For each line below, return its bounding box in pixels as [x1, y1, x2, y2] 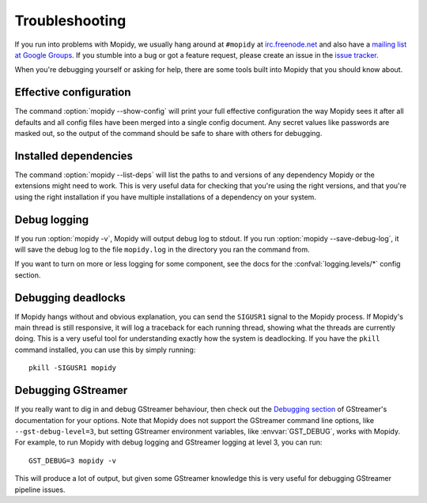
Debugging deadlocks [14, 291, 126, 304]
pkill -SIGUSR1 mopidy [28, 364, 117, 373]
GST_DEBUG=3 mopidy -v [28, 456, 117, 465]
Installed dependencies [14, 149, 134, 162]
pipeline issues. [14, 485, 66, 494]
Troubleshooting [14, 12, 127, 29]
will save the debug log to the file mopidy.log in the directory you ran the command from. [14, 245, 310, 254]
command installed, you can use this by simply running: [14, 345, 196, 354]
